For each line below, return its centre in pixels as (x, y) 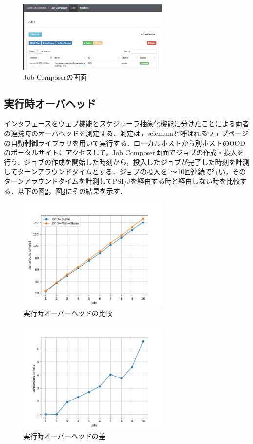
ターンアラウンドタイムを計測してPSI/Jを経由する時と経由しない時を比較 (122, 181)
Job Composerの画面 (55, 77)
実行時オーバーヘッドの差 (64, 436)
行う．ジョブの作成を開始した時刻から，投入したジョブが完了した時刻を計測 (127, 162)
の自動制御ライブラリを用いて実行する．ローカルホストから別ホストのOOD (125, 143)
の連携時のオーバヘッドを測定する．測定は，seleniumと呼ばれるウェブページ (126, 133)
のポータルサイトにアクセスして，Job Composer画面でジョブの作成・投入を (124, 152)
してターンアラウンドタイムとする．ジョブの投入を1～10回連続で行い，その (125, 171)
